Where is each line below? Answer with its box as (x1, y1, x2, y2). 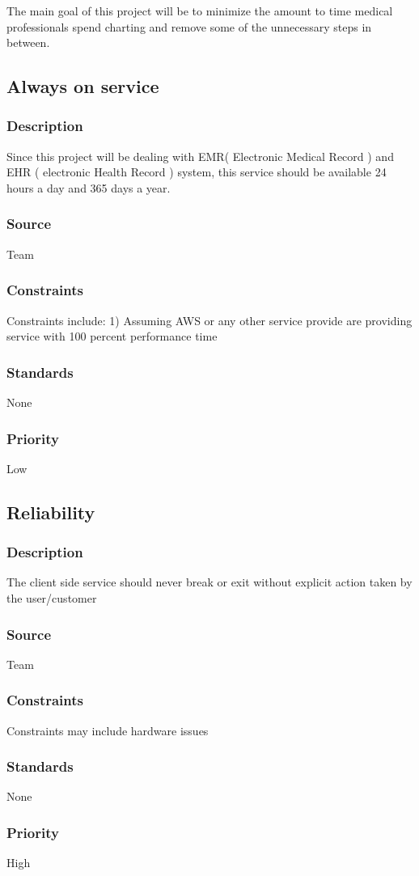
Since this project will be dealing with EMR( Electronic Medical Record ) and (6, 147, 394, 164)
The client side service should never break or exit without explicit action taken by (6, 573, 413, 590)
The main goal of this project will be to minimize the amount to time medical (6, 2, 393, 19)
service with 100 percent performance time (6, 328, 218, 345)
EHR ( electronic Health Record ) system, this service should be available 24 (6, 163, 387, 180)
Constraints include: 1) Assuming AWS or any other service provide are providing (6, 311, 413, 328)
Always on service (6, 74, 159, 99)
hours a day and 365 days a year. (6, 179, 171, 196)
